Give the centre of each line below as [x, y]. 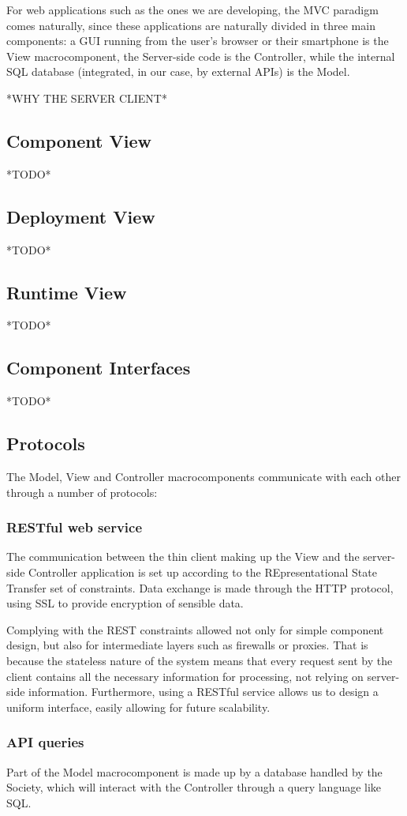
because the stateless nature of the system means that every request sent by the [200, 660]
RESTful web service [75, 527]
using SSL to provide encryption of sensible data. [125, 603]
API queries [45, 742]
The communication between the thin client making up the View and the [183, 557]
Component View [79, 140]
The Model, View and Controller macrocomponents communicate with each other [203, 476]
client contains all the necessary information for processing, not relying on [185, 676]
